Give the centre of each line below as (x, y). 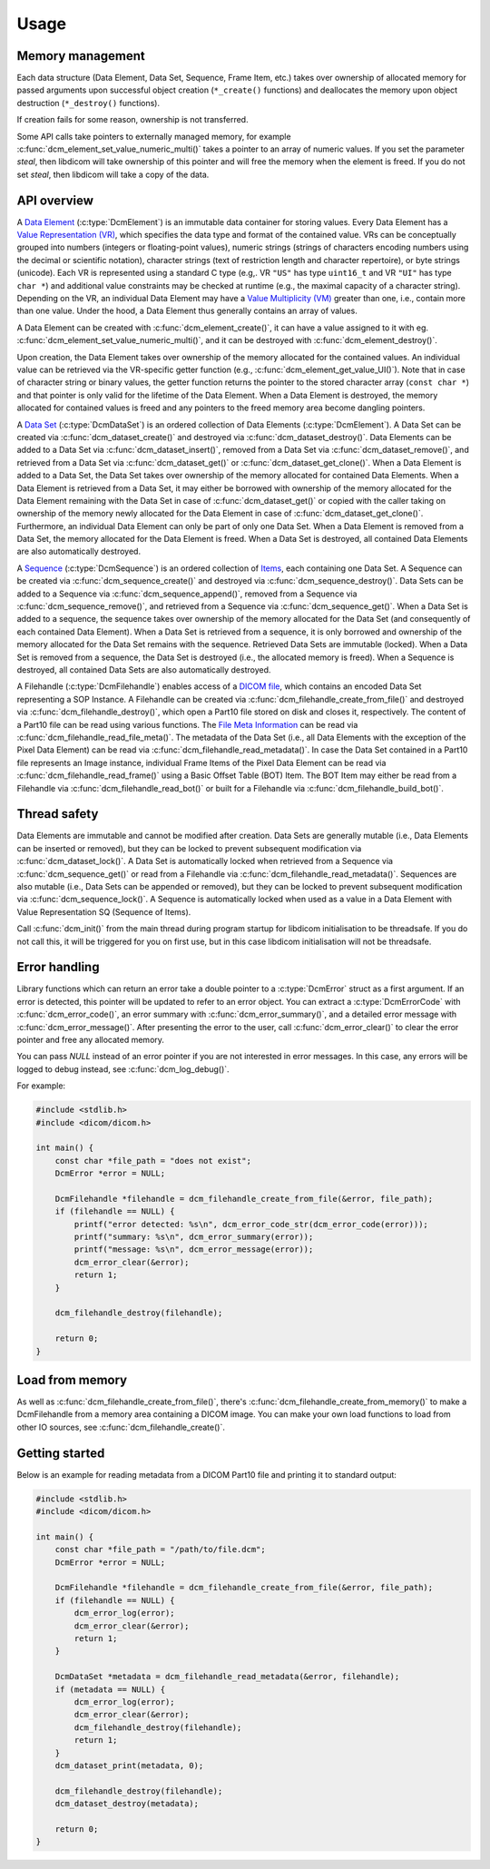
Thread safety (58, 814)
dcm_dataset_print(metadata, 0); (129, 1765)
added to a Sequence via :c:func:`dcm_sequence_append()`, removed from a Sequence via (187, 594)
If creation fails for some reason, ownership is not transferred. (132, 120)
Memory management (81, 56)
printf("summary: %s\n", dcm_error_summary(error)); (194, 1237)
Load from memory (72, 1380)
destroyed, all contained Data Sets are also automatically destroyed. (144, 669)
